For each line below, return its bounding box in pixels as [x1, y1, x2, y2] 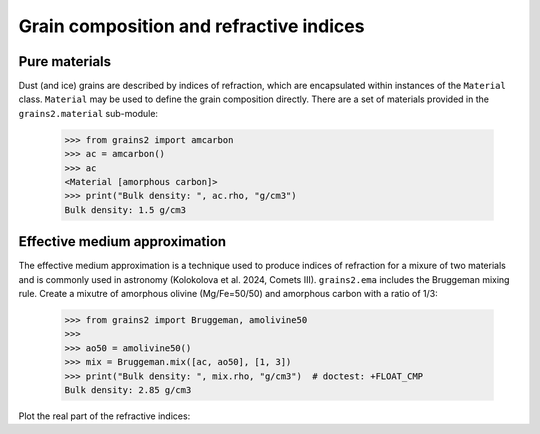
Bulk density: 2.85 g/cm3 [64, 385, 192, 395]
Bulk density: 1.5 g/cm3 [64, 204, 187, 215]
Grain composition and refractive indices [18, 15, 365, 37]
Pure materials [18, 53, 112, 70]
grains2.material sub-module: [18, 107, 159, 119]
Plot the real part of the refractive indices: [18, 410, 191, 422]
